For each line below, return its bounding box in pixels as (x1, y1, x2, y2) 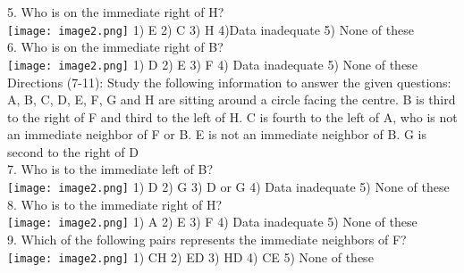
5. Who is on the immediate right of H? (7, 3, 224, 21)
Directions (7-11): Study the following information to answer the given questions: (7, 72, 451, 91)
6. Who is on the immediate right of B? (7, 37, 224, 56)
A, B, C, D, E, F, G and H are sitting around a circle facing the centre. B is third (7, 90, 456, 109)
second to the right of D (7, 142, 139, 161)
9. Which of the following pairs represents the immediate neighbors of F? (7, 229, 407, 248)
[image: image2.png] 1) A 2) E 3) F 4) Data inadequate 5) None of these (7, 212, 418, 231)
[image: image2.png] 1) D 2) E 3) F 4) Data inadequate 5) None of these (7, 54, 418, 73)
